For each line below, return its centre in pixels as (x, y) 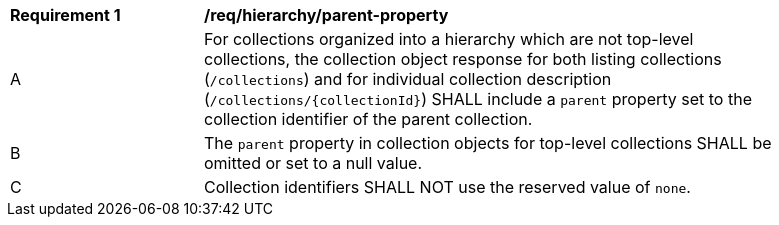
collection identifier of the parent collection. (368, 119)
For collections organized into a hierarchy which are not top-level (449, 39)
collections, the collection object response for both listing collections (463, 59)
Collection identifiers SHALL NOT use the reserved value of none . (447, 187)
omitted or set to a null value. (313, 163)
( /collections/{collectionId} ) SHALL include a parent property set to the (478, 99)
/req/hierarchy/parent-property (326, 15)
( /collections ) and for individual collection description (408, 79)
